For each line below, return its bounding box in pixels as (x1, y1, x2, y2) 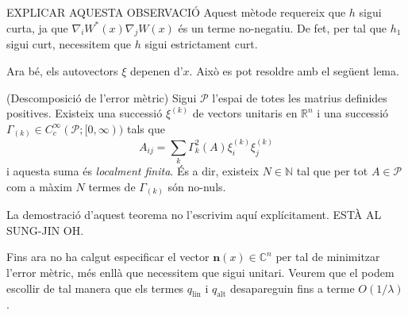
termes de (88, 178, 136, 194)
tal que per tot (296, 163, 368, 179)
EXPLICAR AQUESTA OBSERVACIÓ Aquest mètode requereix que (6, 4, 346, 20)
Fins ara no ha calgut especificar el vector (6, 248, 210, 265)
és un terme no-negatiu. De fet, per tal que (178, 19, 387, 36)
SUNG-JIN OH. (6, 221, 84, 238)
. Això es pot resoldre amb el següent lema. (189, 62, 399, 79)
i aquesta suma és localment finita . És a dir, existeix (6, 163, 259, 179)
